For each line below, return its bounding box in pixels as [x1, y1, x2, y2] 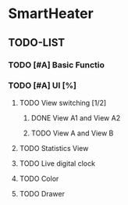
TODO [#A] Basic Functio [8, 59, 105, 70]
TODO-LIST [8, 36, 66, 49]
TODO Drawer [19, 189, 65, 198]
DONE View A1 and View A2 [30, 113, 121, 122]
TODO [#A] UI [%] [8, 80, 76, 91]
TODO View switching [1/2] [19, 98, 107, 107]
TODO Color [19, 174, 59, 183]
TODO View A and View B [30, 128, 114, 138]
